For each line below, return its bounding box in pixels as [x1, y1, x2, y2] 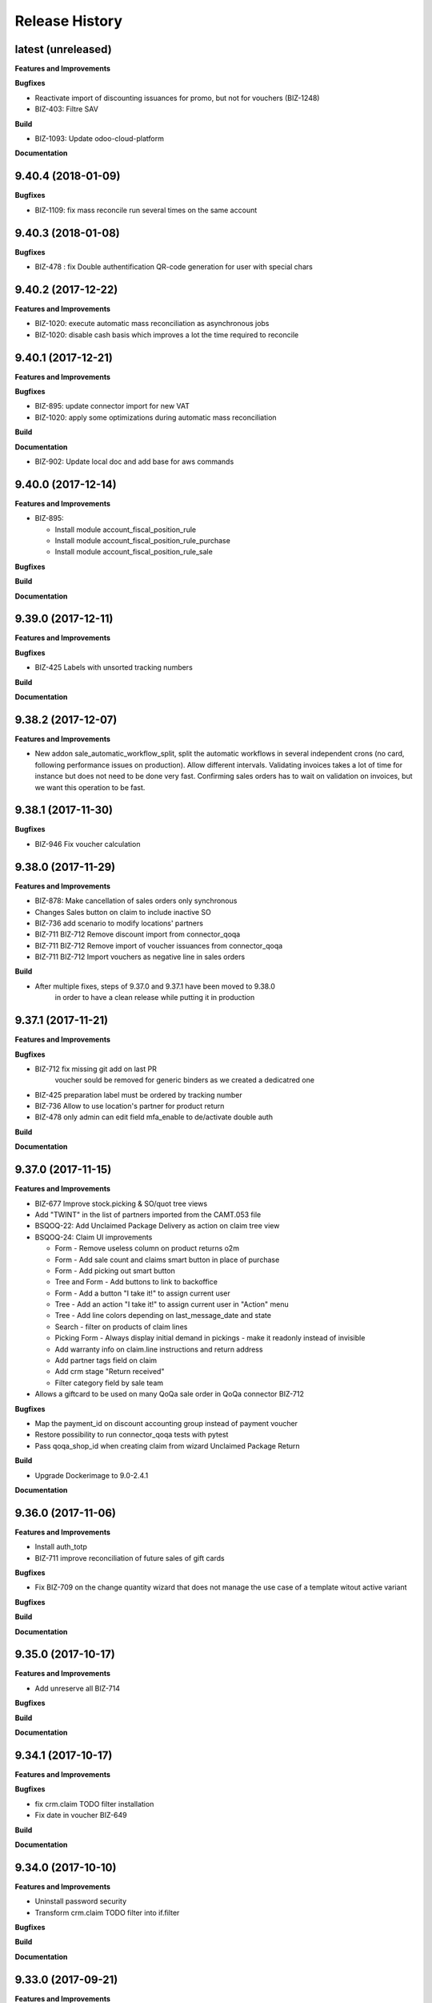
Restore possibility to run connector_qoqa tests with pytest [34, 1430, 229, 1440]
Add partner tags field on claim [54, 1356, 158, 1365]
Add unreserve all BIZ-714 [34, 1683, 120, 1693]
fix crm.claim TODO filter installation [34, 1799, 154, 1808]
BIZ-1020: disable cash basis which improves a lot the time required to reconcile [34, 329, 299, 340]
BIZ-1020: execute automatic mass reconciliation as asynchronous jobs [34, 319, 270, 328]
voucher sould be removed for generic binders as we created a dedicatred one [54, 1075, 315, 1085]
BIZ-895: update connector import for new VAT [34, 401, 190, 411]
